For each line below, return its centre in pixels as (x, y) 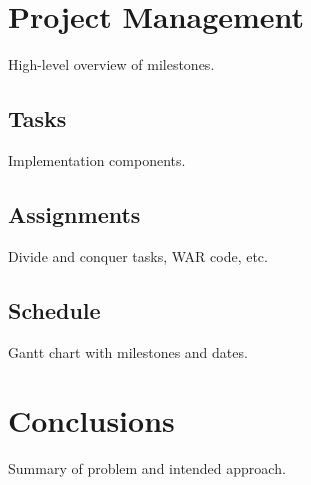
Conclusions (91, 420)
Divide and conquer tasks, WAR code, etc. (138, 255)
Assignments (74, 213)
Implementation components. (97, 159)
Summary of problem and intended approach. (147, 468)
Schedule (54, 309)
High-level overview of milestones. (111, 64)
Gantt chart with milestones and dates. (128, 351)
